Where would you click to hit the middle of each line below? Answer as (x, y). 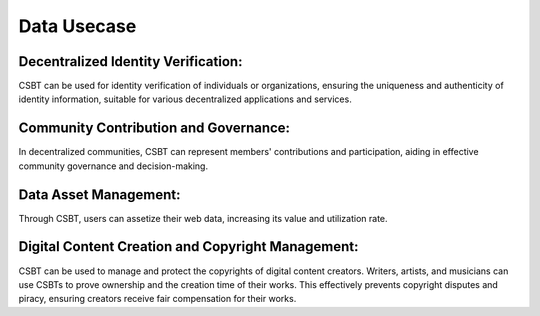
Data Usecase (77, 26)
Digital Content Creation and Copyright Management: (188, 246)
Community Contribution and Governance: (154, 128)
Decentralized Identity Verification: (130, 61)
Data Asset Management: (99, 194)
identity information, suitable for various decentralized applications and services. (185, 99)
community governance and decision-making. (113, 166)
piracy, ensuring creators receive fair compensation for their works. (157, 299)
